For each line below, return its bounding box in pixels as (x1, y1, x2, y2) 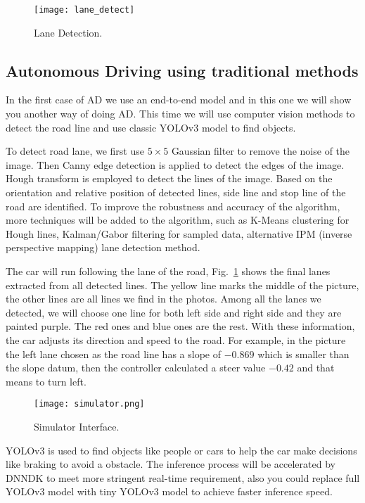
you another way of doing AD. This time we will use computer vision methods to (6, 106, 355, 121)
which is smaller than (257, 346, 350, 361)
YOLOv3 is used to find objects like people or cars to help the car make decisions (6, 442, 357, 457)
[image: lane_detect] (34, 5, 135, 15)
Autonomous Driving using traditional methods (6, 59, 359, 81)
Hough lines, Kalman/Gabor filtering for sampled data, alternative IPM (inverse (6, 226, 352, 241)
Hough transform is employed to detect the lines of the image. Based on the (6, 171, 333, 186)
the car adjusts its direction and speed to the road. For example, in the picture (6, 332, 346, 347)
